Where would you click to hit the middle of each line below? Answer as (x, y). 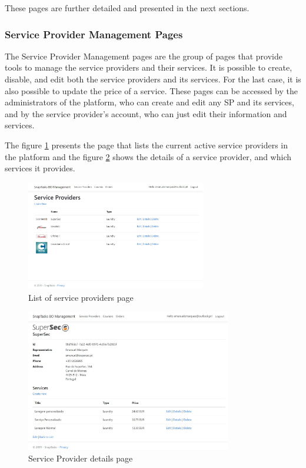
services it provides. (40, 168)
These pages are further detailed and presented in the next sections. (127, 8)
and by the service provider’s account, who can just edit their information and (146, 113)
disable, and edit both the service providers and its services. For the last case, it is (153, 79)
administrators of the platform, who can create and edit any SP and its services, (149, 102)
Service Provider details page (81, 458)
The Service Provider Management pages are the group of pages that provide (144, 56)
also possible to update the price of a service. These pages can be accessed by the (151, 90)
